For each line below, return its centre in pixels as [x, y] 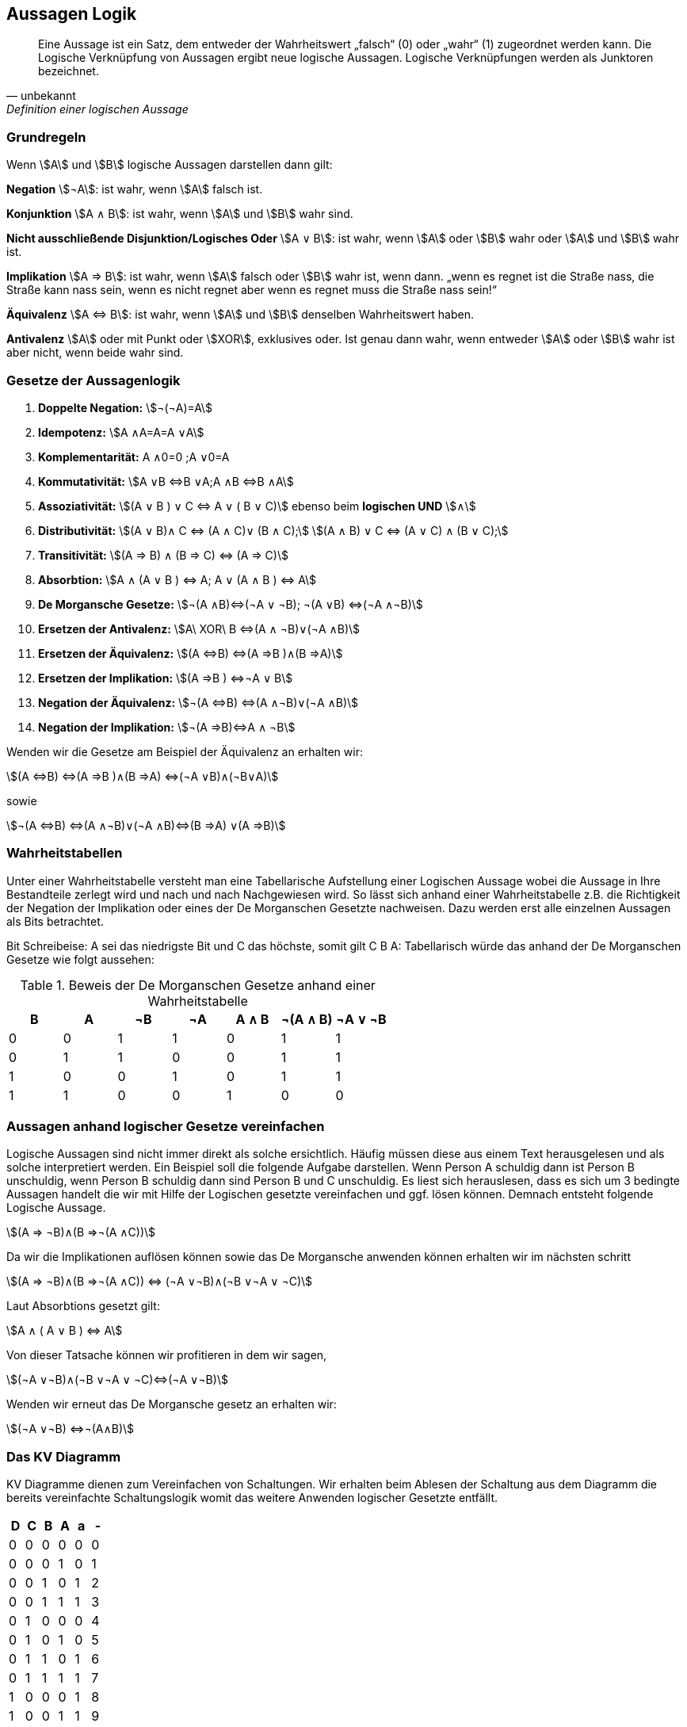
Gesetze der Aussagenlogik [94, 380]
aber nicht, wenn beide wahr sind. [95, 353]
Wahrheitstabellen [65, 853]
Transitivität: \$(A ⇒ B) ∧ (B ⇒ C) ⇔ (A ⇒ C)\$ [163, 555]
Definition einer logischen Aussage [97, 109]
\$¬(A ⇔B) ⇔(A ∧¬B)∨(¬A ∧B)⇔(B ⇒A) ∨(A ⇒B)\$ [146, 825]
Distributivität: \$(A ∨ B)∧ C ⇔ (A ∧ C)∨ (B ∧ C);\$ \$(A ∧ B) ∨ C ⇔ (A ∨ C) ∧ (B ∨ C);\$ [273, 530]
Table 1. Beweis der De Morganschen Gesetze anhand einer [198, 985]
